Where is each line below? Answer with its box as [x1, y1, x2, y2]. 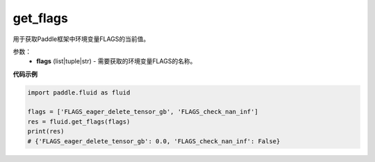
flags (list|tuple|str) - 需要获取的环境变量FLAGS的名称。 [36, 57, 197, 65]
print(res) [27, 127, 65, 136]
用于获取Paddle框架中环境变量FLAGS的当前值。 [12, 35, 150, 43]
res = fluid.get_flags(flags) [27, 118, 131, 125]
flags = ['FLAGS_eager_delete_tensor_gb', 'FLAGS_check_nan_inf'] [27, 108, 258, 116]
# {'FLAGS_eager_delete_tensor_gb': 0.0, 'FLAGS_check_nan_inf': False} [27, 137, 281, 145]
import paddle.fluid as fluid [27, 88, 131, 97]
